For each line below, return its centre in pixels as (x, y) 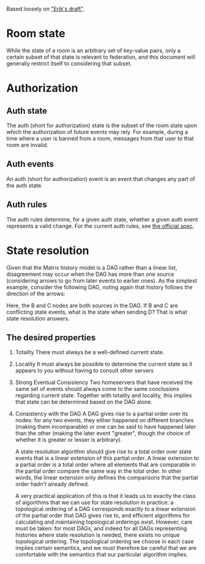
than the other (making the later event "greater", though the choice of (103, 433)
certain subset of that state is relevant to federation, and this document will (101, 57)
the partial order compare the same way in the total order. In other (98, 471)
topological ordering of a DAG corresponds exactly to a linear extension (105, 509)
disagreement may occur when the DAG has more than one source (90, 274)
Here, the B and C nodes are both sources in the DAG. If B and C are (92, 305)
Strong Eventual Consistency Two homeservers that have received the (104, 382)
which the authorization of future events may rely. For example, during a (97, 132)
